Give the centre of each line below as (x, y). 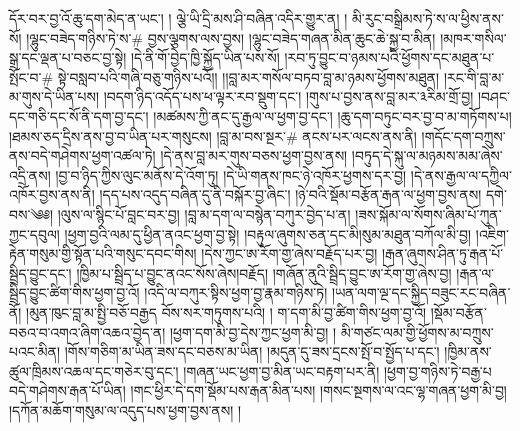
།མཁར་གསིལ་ (473, 37)
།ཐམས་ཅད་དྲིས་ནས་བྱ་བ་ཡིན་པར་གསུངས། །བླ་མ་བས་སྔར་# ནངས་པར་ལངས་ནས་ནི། (213, 135)
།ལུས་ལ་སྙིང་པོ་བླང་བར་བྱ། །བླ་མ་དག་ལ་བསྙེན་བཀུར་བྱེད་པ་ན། (204, 213)
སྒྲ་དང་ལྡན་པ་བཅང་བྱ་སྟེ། (68, 57)
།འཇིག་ (492, 233)
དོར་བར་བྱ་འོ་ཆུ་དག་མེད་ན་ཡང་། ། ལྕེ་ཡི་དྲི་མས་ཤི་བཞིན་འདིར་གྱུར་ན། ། (178, 18)
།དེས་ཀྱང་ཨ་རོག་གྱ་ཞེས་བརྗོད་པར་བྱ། (289, 253)
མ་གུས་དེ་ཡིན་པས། (54, 96)
